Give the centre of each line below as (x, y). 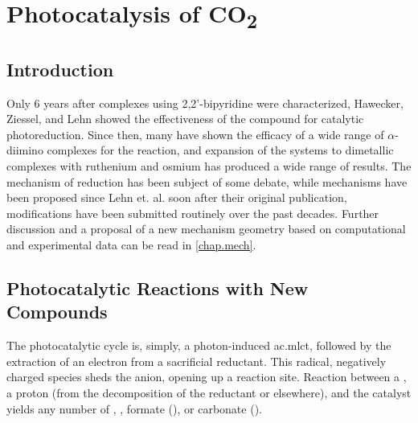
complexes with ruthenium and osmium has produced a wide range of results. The (209, 166)
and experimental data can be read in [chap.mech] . (131, 244)
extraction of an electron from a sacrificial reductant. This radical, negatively (197, 361)
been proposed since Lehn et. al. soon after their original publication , (177, 197)
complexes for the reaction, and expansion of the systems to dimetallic (220, 150)
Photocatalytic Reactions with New (158, 287)
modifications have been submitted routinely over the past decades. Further (193, 213)
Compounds (57, 312)
